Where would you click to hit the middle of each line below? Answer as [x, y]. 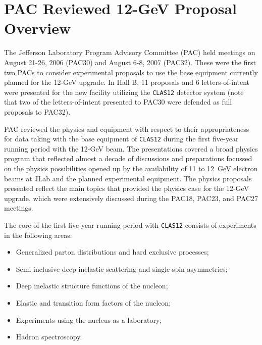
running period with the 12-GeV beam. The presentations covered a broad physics [131, 148]
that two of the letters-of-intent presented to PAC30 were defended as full [118, 102]
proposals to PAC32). [37, 111]
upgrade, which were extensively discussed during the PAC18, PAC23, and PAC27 [131, 198]
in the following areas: [38, 235]
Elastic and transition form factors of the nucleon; [93, 302]
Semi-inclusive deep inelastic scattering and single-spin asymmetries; [122, 268]
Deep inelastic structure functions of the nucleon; [92, 286]
